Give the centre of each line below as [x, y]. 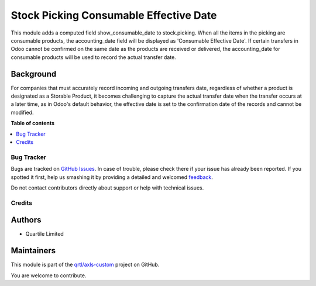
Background [34, 74]
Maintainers [33, 251]
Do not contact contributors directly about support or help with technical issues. [107, 188]
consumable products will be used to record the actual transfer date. [94, 57]
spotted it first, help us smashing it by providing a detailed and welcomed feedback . [112, 177]
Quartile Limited [44, 234]
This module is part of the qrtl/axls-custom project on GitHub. [85, 265]
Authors [26, 220]
